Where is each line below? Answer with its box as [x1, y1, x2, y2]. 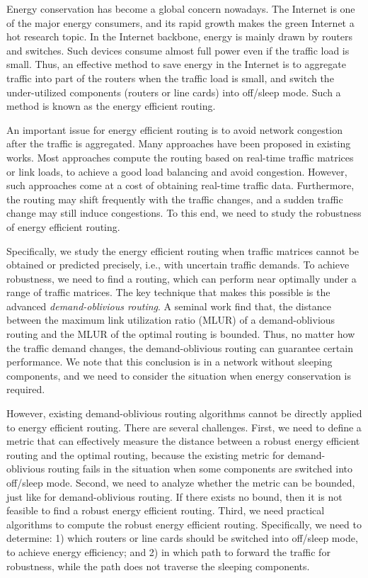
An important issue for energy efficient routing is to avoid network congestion [6, 122, 343, 137]
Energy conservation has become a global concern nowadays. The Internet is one [6, 1, 355, 16]
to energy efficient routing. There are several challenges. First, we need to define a [6, 419, 362, 434]
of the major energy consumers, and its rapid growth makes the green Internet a [6, 15, 355, 30]
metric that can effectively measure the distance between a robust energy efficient [6, 433, 360, 448]
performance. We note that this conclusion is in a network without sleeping [6, 354, 333, 369]
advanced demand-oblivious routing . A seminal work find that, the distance [6, 298, 331, 313]
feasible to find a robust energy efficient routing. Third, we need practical [6, 503, 325, 518]
